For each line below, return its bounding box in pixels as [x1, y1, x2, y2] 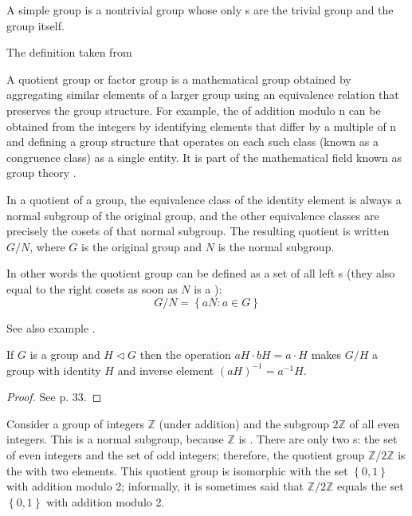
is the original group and [80, 238, 202, 254]
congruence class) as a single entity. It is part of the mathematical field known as [6, 148, 402, 165]
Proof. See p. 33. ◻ [6, 388, 102, 405]
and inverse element [117, 361, 214, 378]
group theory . [6, 164, 77, 181]
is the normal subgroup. [218, 238, 335, 254]
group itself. [6, 17, 65, 33]
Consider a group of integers [6, 415, 144, 431]
